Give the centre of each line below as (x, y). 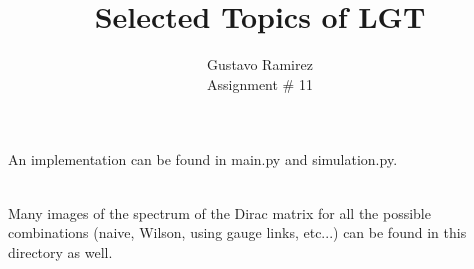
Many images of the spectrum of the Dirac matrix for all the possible (219, 212)
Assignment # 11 (260, 83)
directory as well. (60, 251)
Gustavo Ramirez (260, 64)
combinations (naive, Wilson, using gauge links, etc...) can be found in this (237, 232)
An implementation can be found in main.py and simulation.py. (203, 159)
